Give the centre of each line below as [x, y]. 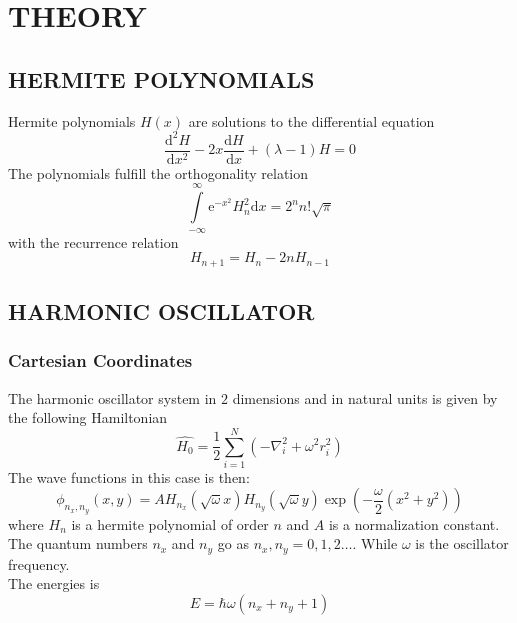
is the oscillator [462, 543]
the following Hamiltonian [88, 417]
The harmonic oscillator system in [112, 397]
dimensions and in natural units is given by [365, 397]
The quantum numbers [78, 543]
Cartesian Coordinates [100, 360]
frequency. [39, 563]
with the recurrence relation [93, 241]
